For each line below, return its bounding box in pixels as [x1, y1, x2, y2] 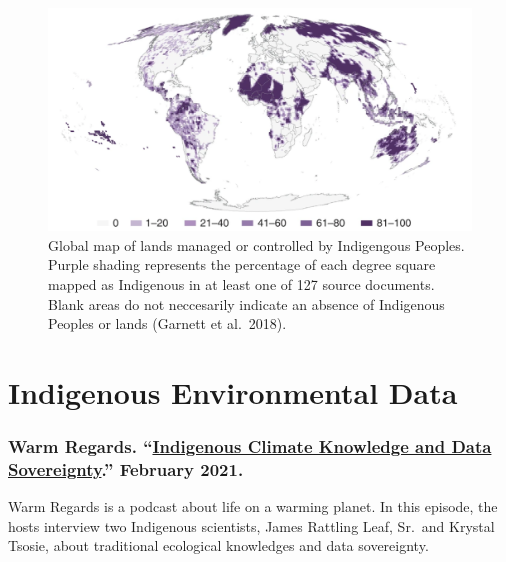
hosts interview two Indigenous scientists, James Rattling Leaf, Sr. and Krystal [8, 515, 495, 536]
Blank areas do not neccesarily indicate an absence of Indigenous [48, 293, 445, 314]
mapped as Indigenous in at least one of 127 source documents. [48, 273, 435, 294]
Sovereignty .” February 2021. [8, 456, 244, 481]
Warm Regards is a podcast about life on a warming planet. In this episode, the [8, 496, 498, 517]
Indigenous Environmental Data [8, 371, 458, 412]
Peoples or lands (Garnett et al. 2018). [48, 313, 287, 334]
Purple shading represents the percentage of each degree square [48, 254, 436, 275]
